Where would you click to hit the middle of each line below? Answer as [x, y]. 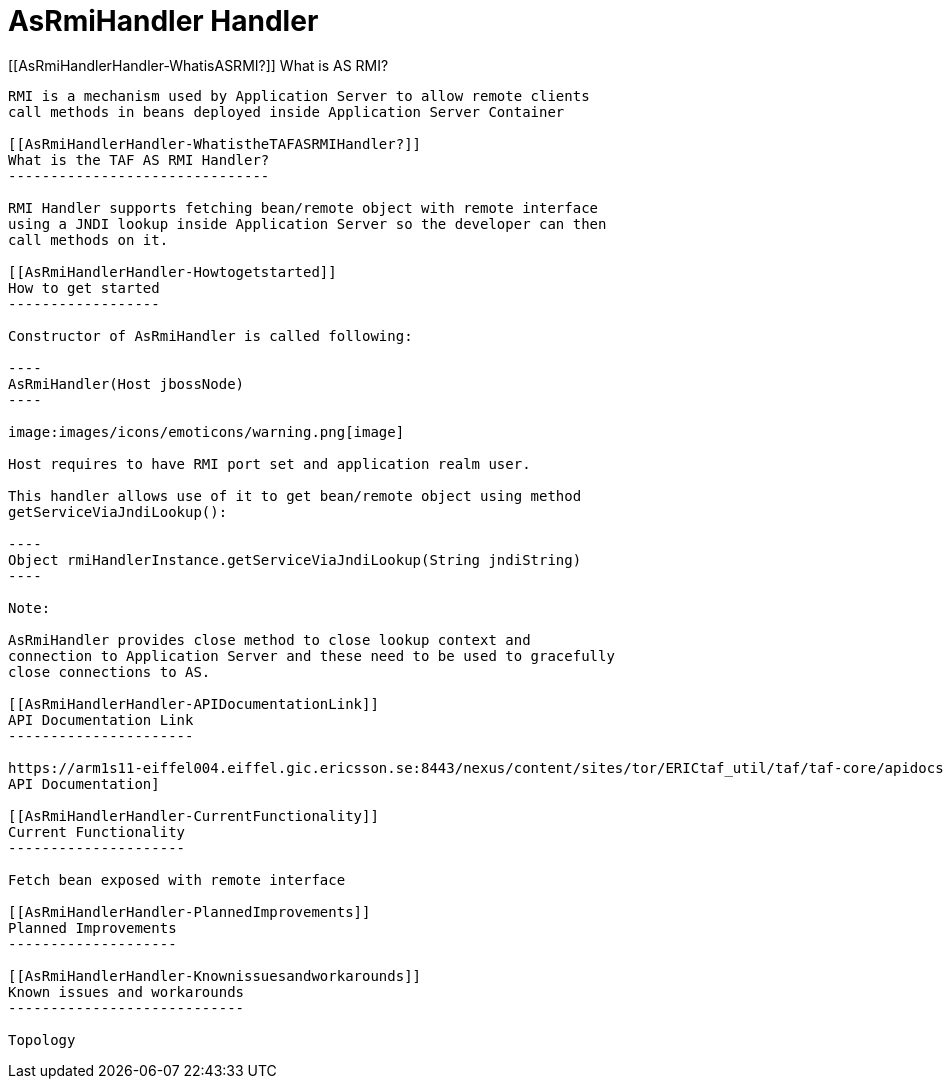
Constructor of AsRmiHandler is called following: [210, 335]
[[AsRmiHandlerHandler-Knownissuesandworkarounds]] [215, 975]
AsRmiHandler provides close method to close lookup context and [269, 639]
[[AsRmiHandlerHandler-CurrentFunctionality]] [193, 815]
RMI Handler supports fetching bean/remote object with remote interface [303, 207]
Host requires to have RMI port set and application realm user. [269, 463]
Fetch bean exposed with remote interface [177, 879]
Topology [42, 1039]
